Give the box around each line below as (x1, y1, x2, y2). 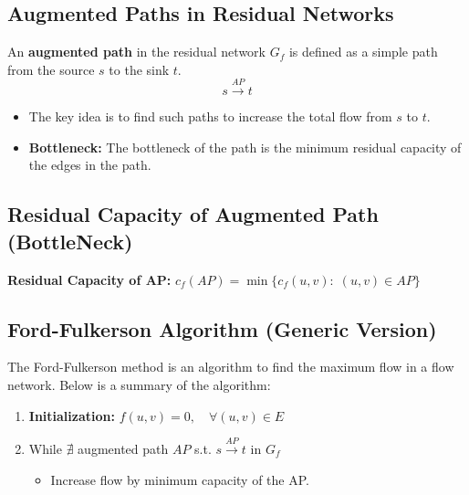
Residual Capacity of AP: (7, 269, 172, 289)
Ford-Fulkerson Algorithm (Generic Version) (7, 314, 437, 342)
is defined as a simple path (288, 42, 438, 61)
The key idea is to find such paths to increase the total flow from (28, 107, 392, 126)
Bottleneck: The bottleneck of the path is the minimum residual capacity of (28, 137, 462, 156)
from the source (7, 59, 95, 79)
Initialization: (28, 405, 115, 425)
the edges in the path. (28, 155, 151, 174)
